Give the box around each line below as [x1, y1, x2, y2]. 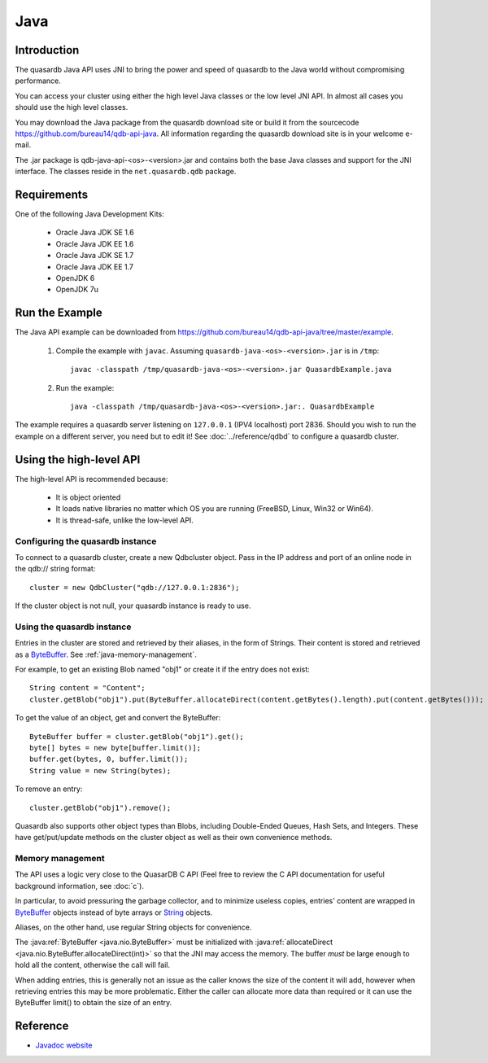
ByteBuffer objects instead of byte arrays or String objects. [15, 908, 213, 917]
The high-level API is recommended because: [15, 474, 168, 483]
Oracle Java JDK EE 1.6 [55, 238, 134, 248]
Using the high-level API [15, 453, 141, 466]
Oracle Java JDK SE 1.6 [55, 228, 134, 238]
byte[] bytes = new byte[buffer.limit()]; [29, 743, 202, 752]
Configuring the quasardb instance [15, 536, 157, 547]
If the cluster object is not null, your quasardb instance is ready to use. [15, 601, 251, 610]
